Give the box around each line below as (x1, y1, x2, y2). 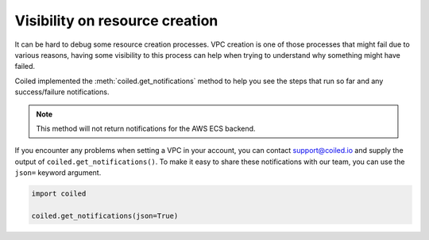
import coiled (31, 189, 87, 198)
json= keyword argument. (14, 168, 102, 177)
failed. (14, 62, 36, 71)
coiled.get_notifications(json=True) (31, 211, 179, 220)
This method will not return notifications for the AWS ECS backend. (36, 124, 256, 133)
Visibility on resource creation (14, 12, 218, 29)
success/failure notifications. (14, 87, 110, 97)
